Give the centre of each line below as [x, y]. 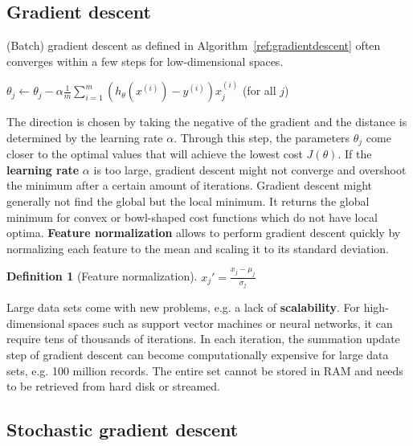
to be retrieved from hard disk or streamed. [113, 386]
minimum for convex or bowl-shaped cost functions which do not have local [192, 217]
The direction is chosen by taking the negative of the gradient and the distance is [207, 122]
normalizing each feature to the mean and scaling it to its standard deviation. [198, 248]
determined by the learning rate [85, 137]
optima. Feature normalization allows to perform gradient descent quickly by [204, 233]
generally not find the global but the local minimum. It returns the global [188, 201]
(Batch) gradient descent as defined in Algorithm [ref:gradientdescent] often [194, 45]
